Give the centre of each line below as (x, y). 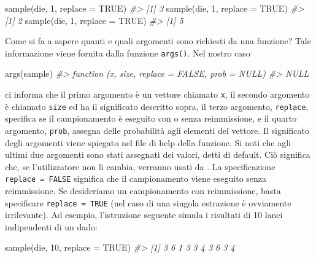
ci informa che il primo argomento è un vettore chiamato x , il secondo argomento (157, 94)
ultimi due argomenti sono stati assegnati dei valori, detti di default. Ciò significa (158, 154)
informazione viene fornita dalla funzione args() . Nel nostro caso (128, 53)
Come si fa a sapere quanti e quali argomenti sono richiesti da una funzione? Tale (158, 41)
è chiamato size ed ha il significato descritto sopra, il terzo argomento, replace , (157, 106)
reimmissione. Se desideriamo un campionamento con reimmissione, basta (143, 191)
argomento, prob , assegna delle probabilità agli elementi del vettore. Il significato (157, 130)
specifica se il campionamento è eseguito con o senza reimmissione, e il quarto (151, 118)
